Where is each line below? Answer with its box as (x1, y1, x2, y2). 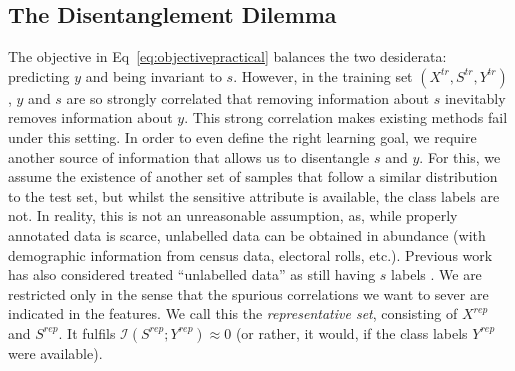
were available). (8, 342, 103, 363)
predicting (8, 65, 70, 86)
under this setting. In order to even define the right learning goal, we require (8, 126, 477, 147)
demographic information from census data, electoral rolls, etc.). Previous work (8, 244, 493, 265)
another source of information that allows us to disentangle (8, 146, 370, 167)
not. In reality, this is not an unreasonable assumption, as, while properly (8, 205, 458, 226)
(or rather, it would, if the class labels (235, 322, 468, 343)
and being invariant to (85, 65, 222, 86)
